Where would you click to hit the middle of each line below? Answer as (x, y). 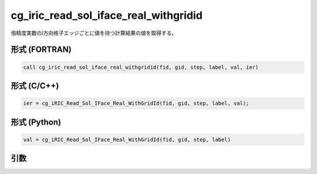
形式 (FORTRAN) (41, 50)
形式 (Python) (36, 122)
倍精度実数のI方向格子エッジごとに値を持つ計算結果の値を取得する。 (94, 33)
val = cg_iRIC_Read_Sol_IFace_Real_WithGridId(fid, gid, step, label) (127, 139)
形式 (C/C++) (35, 86)
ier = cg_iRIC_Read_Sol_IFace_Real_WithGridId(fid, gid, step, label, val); (136, 103)
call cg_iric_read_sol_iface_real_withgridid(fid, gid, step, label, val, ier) (141, 67)
